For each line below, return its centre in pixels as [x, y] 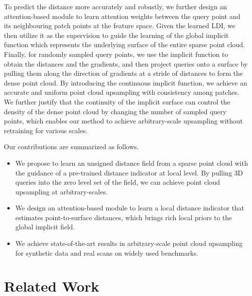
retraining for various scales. [46, 130]
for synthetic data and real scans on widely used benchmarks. [107, 252]
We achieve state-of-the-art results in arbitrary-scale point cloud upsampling [129, 243]
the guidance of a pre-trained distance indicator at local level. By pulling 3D [129, 172]
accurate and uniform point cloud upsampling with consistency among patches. [122, 92]
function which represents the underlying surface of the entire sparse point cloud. [125, 44]
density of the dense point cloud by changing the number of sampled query [115, 111]
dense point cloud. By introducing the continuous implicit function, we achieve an [126, 82]
